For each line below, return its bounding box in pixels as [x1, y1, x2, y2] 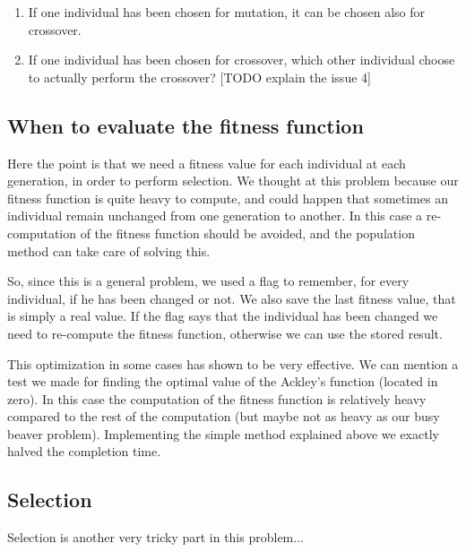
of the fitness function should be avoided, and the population [80, 223, 415, 242]
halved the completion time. [7, 442, 161, 461]
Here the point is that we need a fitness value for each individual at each [7, 153, 406, 172]
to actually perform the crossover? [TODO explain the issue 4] [28, 67, 371, 86]
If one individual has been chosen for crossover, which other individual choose [28, 50, 455, 69]
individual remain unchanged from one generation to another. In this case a [7, 206, 423, 225]
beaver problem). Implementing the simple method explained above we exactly [7, 424, 439, 443]
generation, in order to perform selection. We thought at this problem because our [7, 171, 459, 190]
